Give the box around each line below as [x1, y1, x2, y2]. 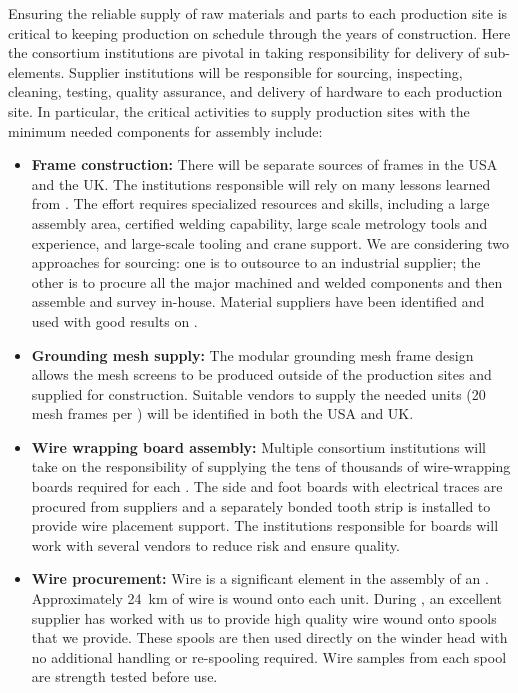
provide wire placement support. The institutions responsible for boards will [31, 515, 499, 536]
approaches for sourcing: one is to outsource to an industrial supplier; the [31, 252, 481, 273]
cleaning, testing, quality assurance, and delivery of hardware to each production [8, 81, 503, 102]
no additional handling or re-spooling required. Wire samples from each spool [31, 646, 507, 667]
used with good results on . [31, 310, 198, 331]
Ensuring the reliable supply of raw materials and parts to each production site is [8, 3, 508, 23]
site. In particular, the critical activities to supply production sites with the [8, 100, 470, 121]
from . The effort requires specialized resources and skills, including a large [31, 193, 490, 214]
